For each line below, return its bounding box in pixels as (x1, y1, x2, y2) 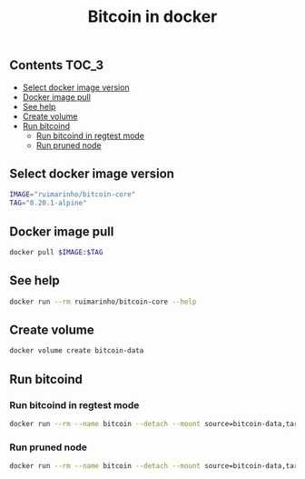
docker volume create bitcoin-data (9, 346, 144, 355)
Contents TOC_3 (9, 57, 104, 74)
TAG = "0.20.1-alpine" (9, 198, 88, 208)
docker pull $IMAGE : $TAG (9, 247, 103, 256)
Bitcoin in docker (87, 6, 218, 27)
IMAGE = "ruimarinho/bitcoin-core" (9, 190, 136, 199)
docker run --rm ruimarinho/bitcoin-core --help (9, 297, 197, 306)
